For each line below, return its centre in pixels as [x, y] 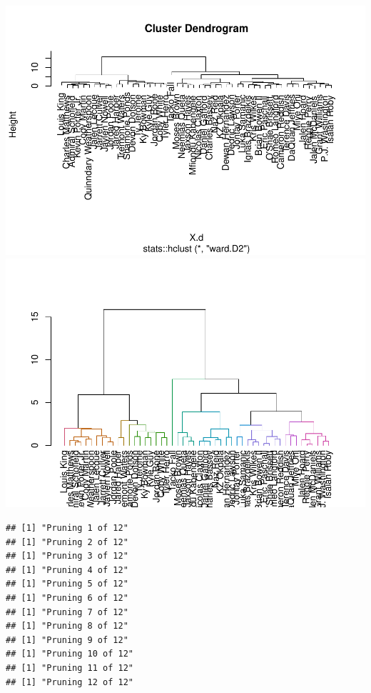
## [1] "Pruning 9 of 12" [67, 640]
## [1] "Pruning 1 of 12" [67, 528]
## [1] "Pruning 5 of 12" [67, 584]
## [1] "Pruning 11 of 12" [70, 668]
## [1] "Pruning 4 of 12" [67, 570]
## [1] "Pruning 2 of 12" [67, 542]
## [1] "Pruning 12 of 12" [70, 682]
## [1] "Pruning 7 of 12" [67, 612]
